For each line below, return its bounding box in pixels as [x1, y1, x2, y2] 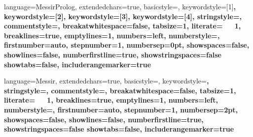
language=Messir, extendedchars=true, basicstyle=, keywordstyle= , [4, 76, 209, 86]
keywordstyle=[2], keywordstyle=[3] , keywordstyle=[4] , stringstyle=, [4, 11, 242, 21]
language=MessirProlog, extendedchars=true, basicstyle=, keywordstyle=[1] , [4, 1, 236, 11]
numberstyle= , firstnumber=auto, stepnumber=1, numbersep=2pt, [4, 104, 238, 114]
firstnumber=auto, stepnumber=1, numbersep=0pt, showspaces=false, [4, 40, 250, 50]
